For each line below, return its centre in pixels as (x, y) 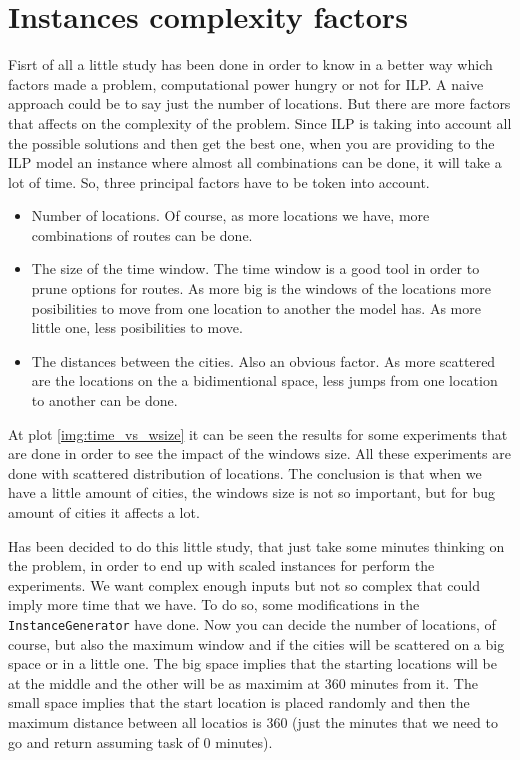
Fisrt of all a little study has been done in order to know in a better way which (250, 64)
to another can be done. (104, 400)
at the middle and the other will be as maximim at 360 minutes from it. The (243, 682)
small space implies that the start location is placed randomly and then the (239, 702)
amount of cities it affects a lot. (104, 512)
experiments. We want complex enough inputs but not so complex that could (244, 584)
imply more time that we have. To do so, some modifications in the (214, 604)
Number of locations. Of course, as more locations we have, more (230, 215)
